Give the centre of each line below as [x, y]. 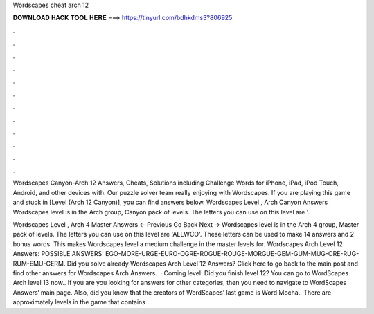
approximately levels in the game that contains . [81, 302]
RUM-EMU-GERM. [39, 264]
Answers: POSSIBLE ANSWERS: [58, 254]
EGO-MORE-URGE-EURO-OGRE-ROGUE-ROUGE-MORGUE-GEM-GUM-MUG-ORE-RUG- [232, 254]
